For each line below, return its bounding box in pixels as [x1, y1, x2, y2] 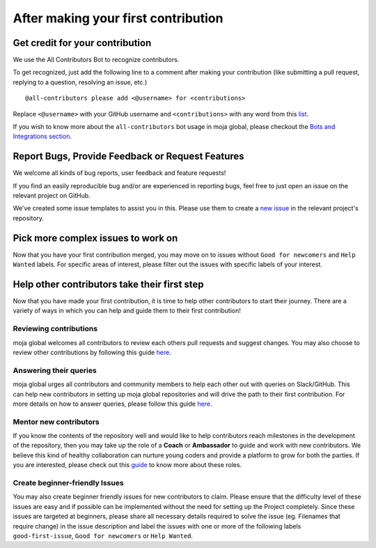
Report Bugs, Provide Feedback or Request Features [13, 151, 244, 162]
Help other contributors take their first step [13, 278, 205, 290]
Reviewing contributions [13, 324, 97, 334]
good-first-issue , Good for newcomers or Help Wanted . [13, 531, 193, 540]
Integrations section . [13, 132, 72, 141]
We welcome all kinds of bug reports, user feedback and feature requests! [13, 169, 226, 177]
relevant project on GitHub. [13, 192, 91, 200]
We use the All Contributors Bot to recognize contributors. [13, 56, 180, 64]
